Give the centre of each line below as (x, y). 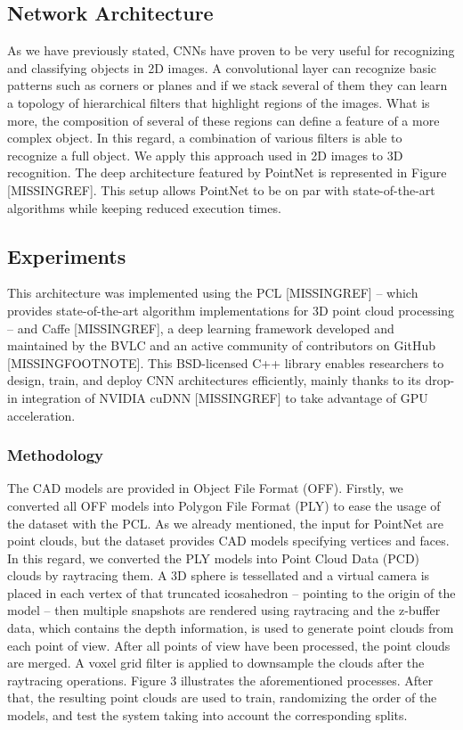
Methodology (56, 455)
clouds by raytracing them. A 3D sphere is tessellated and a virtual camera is (219, 575)
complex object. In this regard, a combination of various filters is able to (205, 138)
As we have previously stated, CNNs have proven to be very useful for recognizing (231, 50)
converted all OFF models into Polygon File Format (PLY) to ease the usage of (224, 505)
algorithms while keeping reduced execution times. (144, 207)
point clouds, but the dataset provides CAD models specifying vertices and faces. (228, 541)
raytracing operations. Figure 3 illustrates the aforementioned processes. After (220, 680)
